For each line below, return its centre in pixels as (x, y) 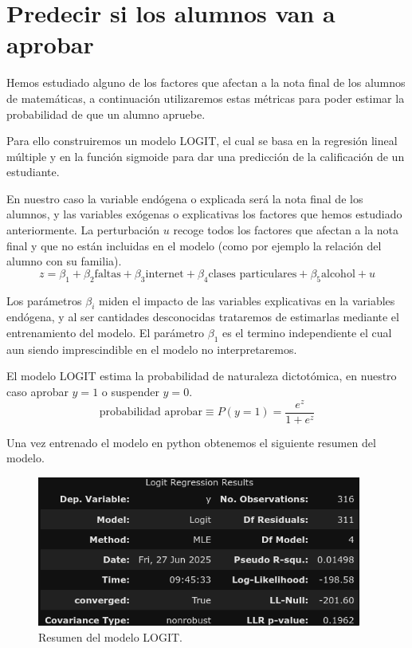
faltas (108, 274)
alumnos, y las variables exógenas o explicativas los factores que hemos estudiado (204, 214)
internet (165, 274)
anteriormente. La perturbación (83, 230)
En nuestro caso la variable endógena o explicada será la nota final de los (185, 198)
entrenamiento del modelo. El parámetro (106, 333)
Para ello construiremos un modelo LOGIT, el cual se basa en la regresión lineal (202, 141)
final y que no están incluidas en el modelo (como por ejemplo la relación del (194, 245)
